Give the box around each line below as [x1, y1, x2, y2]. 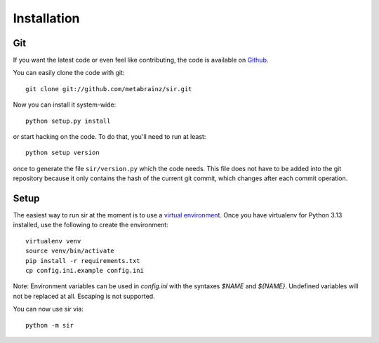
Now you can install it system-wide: [13, 100, 117, 109]
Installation [13, 11, 80, 26]
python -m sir [25, 321, 74, 329]
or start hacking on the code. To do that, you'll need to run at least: [13, 133, 206, 141]
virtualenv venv [25, 237, 81, 245]
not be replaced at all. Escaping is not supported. [13, 292, 155, 300]
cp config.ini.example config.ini [25, 267, 144, 275]
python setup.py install [25, 116, 111, 125]
